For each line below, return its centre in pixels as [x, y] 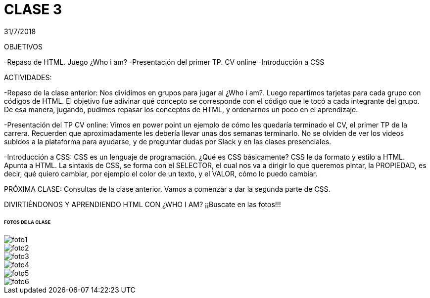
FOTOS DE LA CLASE [27, 222]
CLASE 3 [33, 9]
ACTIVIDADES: [28, 77]
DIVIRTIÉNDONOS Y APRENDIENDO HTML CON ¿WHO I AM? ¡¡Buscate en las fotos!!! [143, 204]
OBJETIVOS [23, 46]
